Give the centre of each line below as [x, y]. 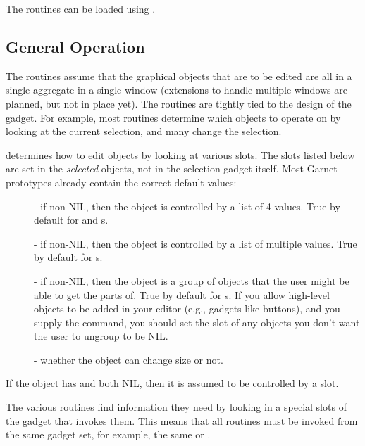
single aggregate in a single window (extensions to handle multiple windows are [177, 90]
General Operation [75, 46]
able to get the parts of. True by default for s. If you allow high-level [182, 294]
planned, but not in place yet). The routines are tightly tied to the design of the [179, 103]
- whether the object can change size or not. [129, 359]
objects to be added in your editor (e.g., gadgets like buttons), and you [187, 308]
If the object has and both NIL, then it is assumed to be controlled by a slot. [172, 383]
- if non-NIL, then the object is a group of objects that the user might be [192, 280]
